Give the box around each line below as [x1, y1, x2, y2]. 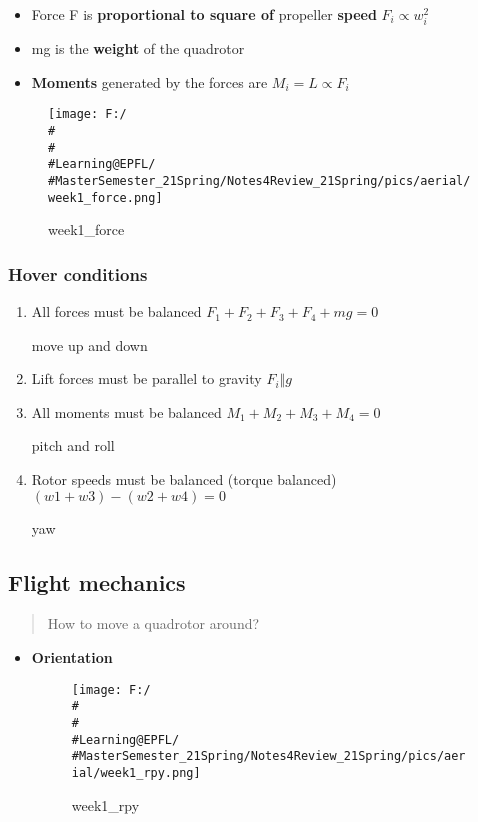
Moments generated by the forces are [31, 71, 268, 92]
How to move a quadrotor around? [47, 613, 260, 634]
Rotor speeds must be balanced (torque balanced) [31, 469, 337, 490]
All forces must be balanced [31, 301, 202, 322]
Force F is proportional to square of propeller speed [31, 4, 377, 24]
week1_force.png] [48, 190, 163, 205]
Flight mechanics [8, 566, 186, 597]
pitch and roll [31, 435, 115, 456]
